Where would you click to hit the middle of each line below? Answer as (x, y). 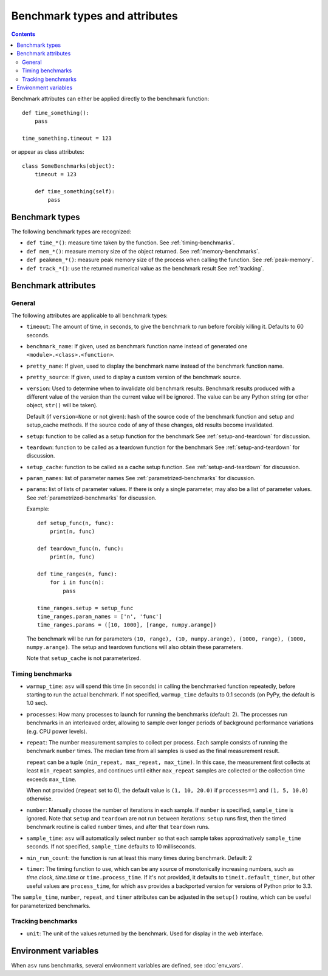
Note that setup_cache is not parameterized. (84, 658)
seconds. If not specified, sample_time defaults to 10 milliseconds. (111, 847)
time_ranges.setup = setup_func (85, 608)
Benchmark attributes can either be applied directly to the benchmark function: (110, 99)
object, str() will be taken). (62, 405)
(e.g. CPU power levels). (57, 731)
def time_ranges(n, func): (77, 574)
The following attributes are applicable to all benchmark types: (90, 315)
